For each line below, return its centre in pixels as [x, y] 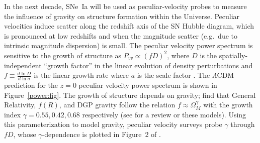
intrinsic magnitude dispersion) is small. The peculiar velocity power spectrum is [128, 45]
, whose [25, 134]
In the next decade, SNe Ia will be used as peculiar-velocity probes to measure [125, 6]
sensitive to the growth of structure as [63, 55]
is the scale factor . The [174, 75]
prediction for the [31, 85]
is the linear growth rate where [81, 75]
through [243, 124]
